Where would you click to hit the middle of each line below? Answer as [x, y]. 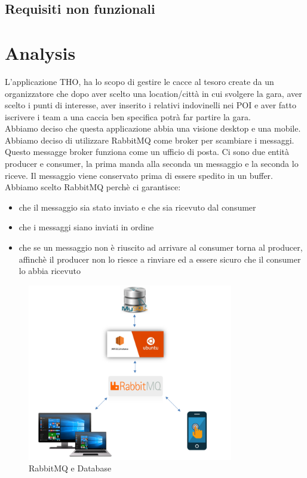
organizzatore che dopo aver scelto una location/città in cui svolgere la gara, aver [153, 93]
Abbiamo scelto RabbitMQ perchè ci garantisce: [93, 187]
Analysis [40, 52]
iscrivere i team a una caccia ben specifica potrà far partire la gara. [128, 116]
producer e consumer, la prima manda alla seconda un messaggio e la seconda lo [152, 164]
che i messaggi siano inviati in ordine [86, 227]
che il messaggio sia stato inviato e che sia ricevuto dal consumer [137, 207]
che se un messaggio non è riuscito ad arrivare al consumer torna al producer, [161, 247]
